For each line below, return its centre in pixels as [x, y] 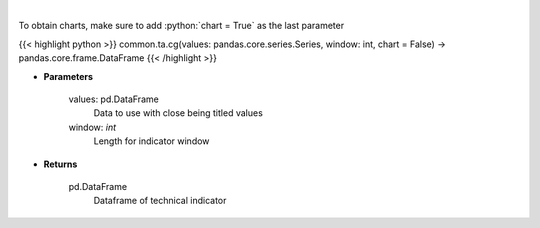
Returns [60, 164]
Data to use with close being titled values [178, 113]
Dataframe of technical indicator [160, 201]
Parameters [68, 76]
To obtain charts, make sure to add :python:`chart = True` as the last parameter [181, 26]
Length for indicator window [151, 141]
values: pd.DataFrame [113, 99]
